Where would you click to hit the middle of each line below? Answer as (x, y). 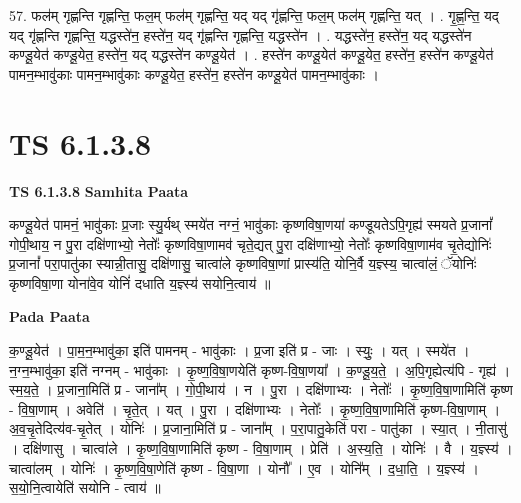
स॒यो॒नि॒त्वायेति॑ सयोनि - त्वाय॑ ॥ (85, 487)
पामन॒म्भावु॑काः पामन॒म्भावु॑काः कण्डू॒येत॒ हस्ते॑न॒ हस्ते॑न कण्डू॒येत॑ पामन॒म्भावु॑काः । (194, 73)
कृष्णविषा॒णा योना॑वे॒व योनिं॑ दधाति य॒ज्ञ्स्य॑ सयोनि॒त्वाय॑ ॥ (140, 282)
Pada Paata (49, 316)
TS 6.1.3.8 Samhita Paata (99, 190)
